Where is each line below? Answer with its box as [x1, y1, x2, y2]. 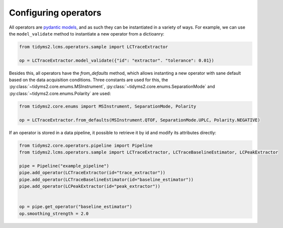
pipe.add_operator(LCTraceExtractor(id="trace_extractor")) [19, 170, 166, 175]
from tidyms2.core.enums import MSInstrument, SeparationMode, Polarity [19, 104, 196, 109]
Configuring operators [9, 7, 102, 18]
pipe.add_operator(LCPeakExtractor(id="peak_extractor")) [19, 183, 160, 189]
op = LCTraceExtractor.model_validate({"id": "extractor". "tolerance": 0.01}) [19, 57, 214, 63]
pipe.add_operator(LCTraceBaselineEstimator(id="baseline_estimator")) [19, 176, 194, 182]
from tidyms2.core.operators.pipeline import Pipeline [19, 142, 153, 148]
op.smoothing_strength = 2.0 [19, 210, 89, 216]
